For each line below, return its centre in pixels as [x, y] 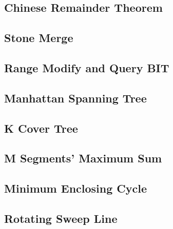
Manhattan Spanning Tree [75, 98]
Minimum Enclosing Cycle [76, 188]
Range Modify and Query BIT [87, 67]
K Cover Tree [41, 128]
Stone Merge [39, 38]
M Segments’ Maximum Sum [83, 158]
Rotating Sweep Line [61, 218]
